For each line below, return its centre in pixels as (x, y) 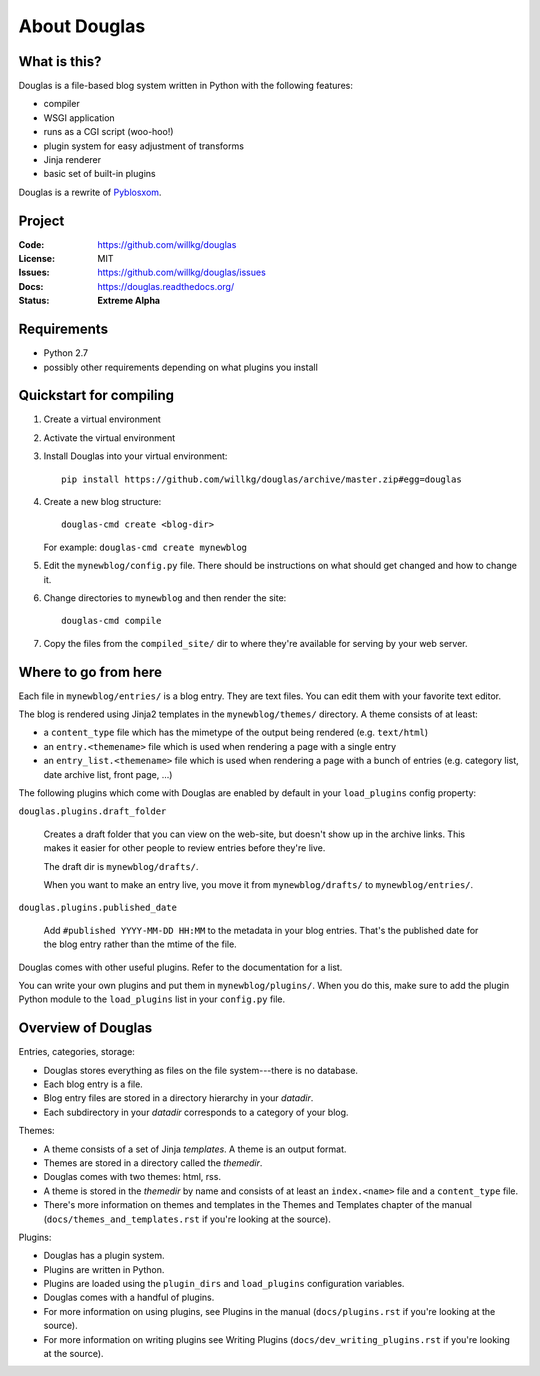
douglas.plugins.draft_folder (92, 811)
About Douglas (82, 26)
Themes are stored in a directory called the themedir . (153, 1162)
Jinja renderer (72, 160)
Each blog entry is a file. (93, 1084)
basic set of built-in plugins (99, 174)
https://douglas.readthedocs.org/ (166, 286)
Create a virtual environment (102, 419)
